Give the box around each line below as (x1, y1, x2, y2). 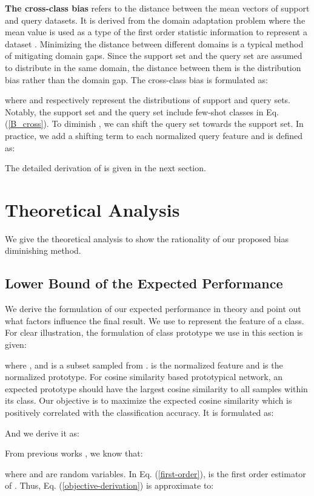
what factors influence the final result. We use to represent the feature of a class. (5, 314, 304, 327)
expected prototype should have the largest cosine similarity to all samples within (5, 382, 308, 395)
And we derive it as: (5, 426, 79, 439)
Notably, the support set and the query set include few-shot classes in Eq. (5, 105, 279, 118)
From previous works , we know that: (5, 447, 143, 460)
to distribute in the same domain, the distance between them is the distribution (5, 61, 301, 73)
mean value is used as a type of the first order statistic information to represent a (5, 25, 307, 38)
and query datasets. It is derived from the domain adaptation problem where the (5, 13, 306, 26)
